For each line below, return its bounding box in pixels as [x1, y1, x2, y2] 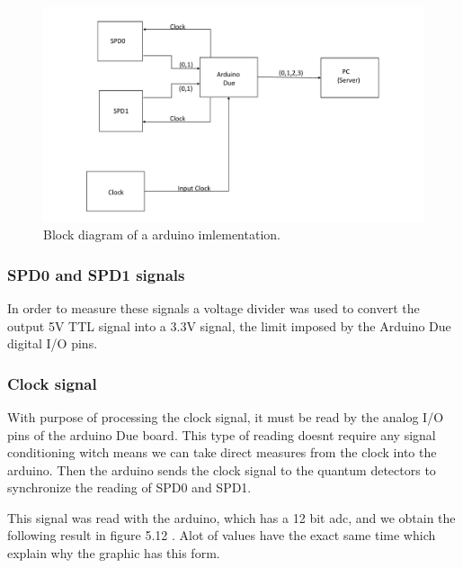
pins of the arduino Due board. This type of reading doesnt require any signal [7, 425, 436, 444]
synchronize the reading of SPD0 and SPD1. [7, 478, 252, 497]
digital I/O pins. [7, 334, 98, 353]
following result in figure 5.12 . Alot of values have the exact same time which [7, 526, 436, 545]
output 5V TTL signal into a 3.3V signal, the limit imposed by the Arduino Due [7, 316, 451, 335]
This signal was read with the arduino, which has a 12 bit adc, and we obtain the [7, 508, 456, 527]
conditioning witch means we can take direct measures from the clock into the [7, 443, 437, 462]
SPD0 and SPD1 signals [7, 263, 185, 285]
